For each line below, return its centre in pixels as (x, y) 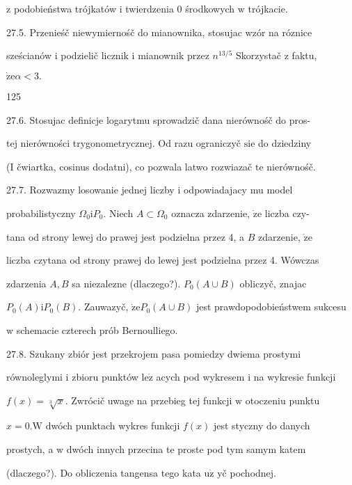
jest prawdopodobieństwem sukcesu (271, 307)
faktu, (304, 55)
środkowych (210, 8)
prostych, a (30, 449)
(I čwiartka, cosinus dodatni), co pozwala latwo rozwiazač (129, 166)
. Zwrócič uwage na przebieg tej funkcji (149, 400)
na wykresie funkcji (295, 377)
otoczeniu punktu (282, 400)
